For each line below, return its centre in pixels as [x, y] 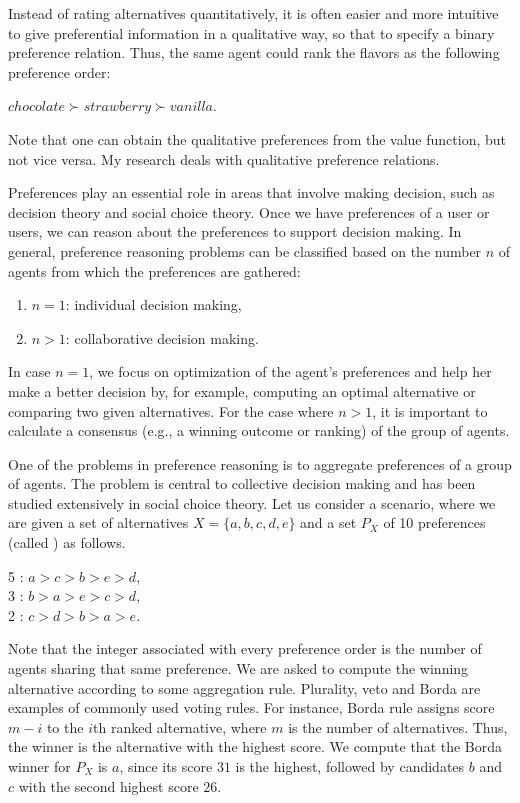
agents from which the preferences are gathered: [154, 270]
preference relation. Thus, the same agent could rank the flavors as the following [254, 52]
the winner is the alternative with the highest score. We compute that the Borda [255, 746]
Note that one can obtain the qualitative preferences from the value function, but [257, 138]
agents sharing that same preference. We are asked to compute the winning [238, 668]
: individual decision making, [153, 304]
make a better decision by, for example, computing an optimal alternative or [242, 390]
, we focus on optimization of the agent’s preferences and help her [290, 371]
